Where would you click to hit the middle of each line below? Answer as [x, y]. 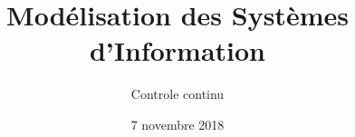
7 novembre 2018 [177, 124]
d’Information [177, 50]
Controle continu [177, 94]
